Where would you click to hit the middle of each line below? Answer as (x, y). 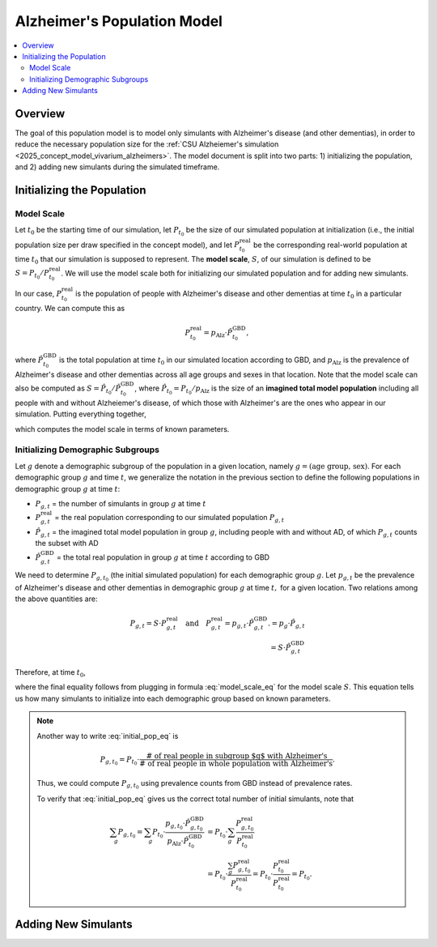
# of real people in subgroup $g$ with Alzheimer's (237, 756)
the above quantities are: (56, 599)
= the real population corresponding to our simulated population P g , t (169, 518)
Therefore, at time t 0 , (51, 673)
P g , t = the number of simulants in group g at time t (121, 504)
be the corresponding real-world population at (330, 245)
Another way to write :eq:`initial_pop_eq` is (108, 736)
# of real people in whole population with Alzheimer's (236, 763)
